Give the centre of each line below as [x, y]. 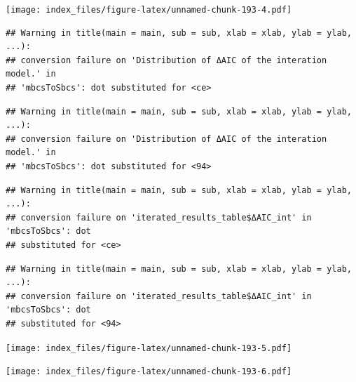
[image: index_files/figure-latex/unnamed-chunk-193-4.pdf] [149, 10]
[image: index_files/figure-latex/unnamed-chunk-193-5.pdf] [149, 348]
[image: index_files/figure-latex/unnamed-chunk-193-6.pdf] [149, 372]
